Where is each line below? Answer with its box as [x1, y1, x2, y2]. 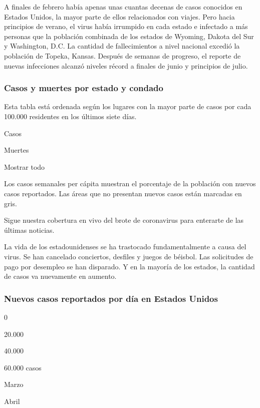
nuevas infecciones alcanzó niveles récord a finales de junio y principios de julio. [4, 60, 248, 71]
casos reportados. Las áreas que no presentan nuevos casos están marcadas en [4, 188, 242, 198]
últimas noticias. [4, 224, 55, 235]
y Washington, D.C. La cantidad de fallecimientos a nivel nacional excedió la [4, 41, 240, 51]
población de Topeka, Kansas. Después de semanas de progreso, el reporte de [4, 50, 241, 61]
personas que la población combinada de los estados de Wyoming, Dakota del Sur [4, 31, 254, 41]
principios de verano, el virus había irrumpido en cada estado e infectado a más [4, 21, 248, 32]
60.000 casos [4, 362, 42, 372]
